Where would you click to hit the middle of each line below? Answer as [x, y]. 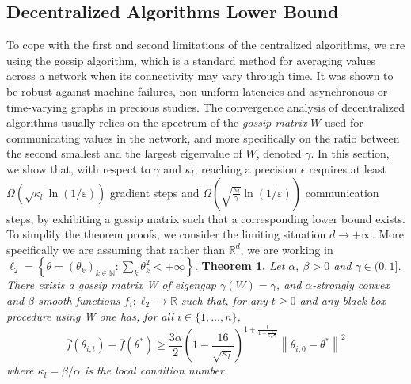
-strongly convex [351, 285]
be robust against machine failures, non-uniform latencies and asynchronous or [197, 91]
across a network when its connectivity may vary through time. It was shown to [200, 76]
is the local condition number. [156, 370]
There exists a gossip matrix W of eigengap [111, 285]
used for [344, 122]
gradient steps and [154, 192]
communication [342, 192]
